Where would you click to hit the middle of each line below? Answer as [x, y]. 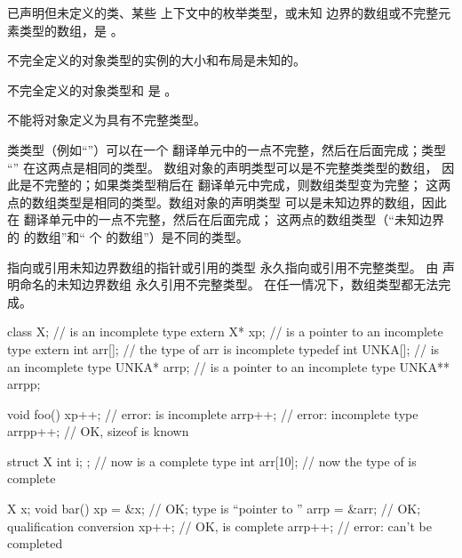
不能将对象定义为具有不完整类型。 [107, 120]
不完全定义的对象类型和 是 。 [92, 89]
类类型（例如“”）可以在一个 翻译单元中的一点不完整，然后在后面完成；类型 [227, 149]
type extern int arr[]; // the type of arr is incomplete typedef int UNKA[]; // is [223, 348]
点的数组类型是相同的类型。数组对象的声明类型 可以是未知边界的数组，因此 [227, 202]
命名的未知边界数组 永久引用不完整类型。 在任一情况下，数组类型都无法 [229, 284]
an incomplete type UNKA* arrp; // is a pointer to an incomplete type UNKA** [228, 366]
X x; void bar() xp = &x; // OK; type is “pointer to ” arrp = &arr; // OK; [214, 509]
